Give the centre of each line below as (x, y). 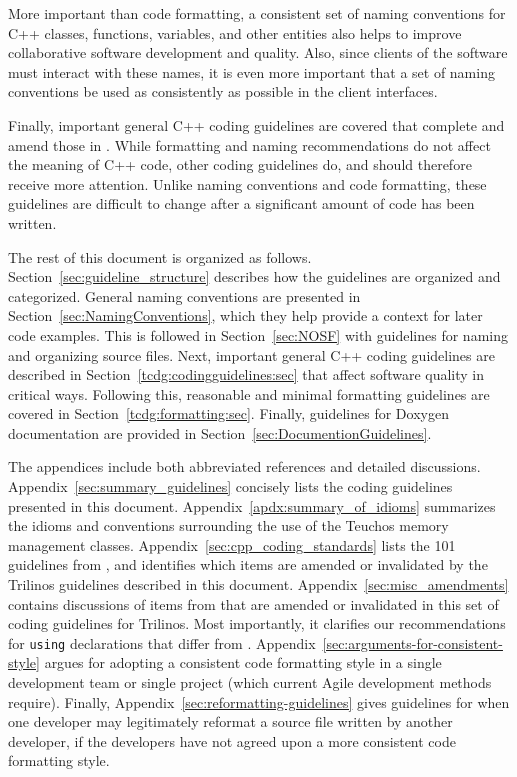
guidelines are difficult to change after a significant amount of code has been (241, 203)
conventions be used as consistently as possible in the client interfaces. (223, 91)
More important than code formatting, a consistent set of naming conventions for (257, 13)
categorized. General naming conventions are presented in (184, 295)
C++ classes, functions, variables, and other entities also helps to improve (235, 32)
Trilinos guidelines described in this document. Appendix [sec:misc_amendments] (258, 584)
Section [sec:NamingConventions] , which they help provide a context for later (245, 315)
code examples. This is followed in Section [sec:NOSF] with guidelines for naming (258, 334)
